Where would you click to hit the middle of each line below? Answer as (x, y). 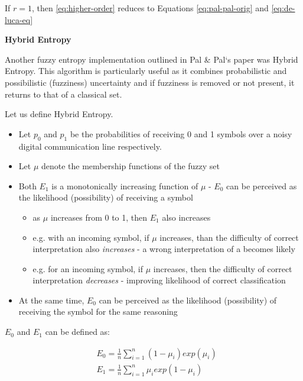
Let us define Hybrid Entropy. (59, 114)
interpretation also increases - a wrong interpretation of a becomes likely (164, 249)
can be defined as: (77, 332)
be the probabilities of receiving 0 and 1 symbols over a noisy (181, 133)
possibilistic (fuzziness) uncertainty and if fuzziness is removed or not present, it (150, 82)
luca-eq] (19, 19)
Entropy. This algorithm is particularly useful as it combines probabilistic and (146, 71)
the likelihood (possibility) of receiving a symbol (106, 197)
